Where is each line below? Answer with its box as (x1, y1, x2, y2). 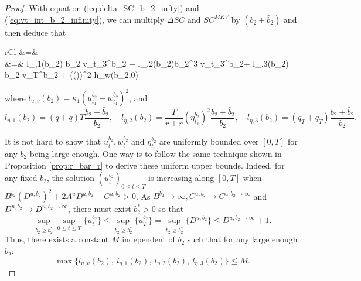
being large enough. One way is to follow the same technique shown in (29, 148, 282, 159)
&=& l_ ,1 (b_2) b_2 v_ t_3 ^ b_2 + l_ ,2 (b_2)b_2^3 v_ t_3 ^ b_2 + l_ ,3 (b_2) (5, 57, 289, 69)
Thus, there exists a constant (5, 233, 109, 245)
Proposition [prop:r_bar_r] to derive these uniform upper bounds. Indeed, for (5, 159, 285, 171)
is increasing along (148, 172, 214, 184)
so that (158, 203, 184, 215)
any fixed (5, 172, 38, 184)
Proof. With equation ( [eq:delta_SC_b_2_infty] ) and (5, 2, 199, 13)
